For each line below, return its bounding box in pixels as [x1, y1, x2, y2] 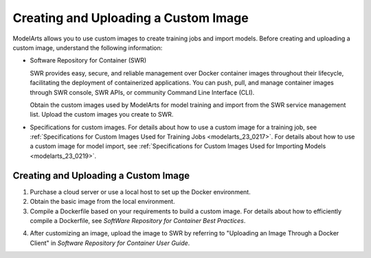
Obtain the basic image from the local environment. [30, 198, 175, 206]
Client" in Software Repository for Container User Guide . [30, 239, 190, 247]
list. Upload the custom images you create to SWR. [30, 110, 174, 119]
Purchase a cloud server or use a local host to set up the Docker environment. [30, 187, 251, 196]
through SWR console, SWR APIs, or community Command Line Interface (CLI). [30, 88, 255, 96]
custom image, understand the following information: [12, 43, 163, 51]
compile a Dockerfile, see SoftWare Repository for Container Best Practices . [30, 216, 246, 224]
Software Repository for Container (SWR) [30, 56, 147, 64]
